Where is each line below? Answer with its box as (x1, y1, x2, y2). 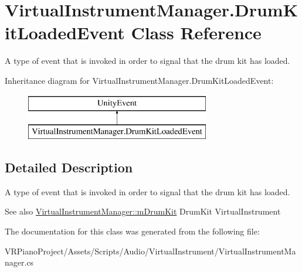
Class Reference (131, 21, 262, 45)
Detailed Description (5, 158, 133, 176)
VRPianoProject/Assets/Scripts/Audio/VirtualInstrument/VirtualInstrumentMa (5, 244, 296, 257)
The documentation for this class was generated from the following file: (5, 225, 260, 237)
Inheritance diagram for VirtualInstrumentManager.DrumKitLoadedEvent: (5, 74, 274, 86)
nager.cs (5, 256, 34, 268)
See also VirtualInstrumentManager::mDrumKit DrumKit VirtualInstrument (5, 205, 281, 217)
